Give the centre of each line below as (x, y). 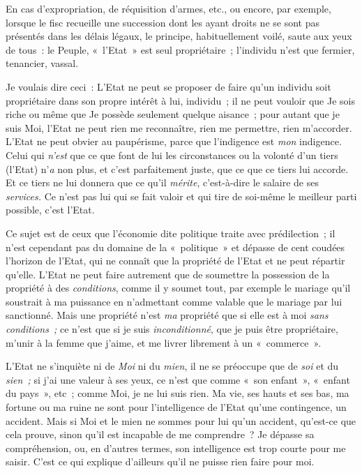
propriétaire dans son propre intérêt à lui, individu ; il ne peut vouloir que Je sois (180, 100)
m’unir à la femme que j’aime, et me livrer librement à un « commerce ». (164, 342)
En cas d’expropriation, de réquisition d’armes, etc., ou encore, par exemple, (168, 8)
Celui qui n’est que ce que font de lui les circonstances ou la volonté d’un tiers (172, 155)
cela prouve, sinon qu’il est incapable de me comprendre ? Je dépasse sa (160, 434)
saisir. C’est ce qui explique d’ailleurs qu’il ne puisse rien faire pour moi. (160, 461)
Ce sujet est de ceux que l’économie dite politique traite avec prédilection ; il (171, 233)
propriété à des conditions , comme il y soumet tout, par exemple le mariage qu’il (178, 288)
